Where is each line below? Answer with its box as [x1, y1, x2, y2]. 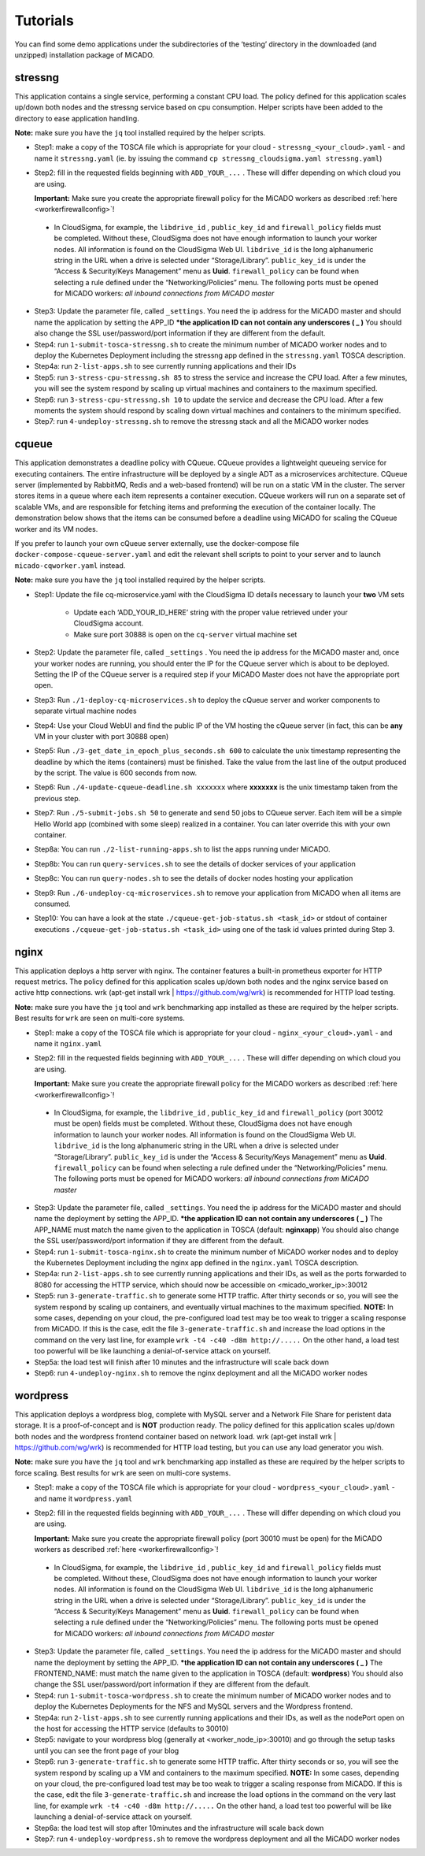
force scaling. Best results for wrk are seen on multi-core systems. [14, 1468, 231, 1477]
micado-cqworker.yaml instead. [14, 560, 126, 570]
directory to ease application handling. [14, 113, 139, 123]
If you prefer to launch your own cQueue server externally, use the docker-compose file [14, 539, 300, 548]
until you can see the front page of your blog [34, 1746, 179, 1755]
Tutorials [14, 12, 74, 29]
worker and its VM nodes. [14, 524, 98, 533]
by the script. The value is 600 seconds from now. [34, 768, 198, 778]
